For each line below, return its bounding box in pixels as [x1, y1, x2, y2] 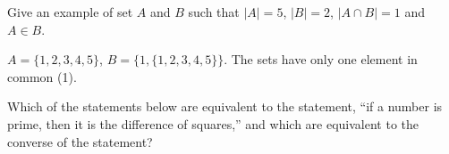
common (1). [7, 67, 77, 85]
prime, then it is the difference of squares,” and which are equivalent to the [7, 114, 419, 133]
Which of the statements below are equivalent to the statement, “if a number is [7, 97, 443, 116]
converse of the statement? [7, 132, 153, 150]
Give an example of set [7, 3, 133, 20]
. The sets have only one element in [224, 50, 418, 69]
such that [188, 3, 240, 20]
